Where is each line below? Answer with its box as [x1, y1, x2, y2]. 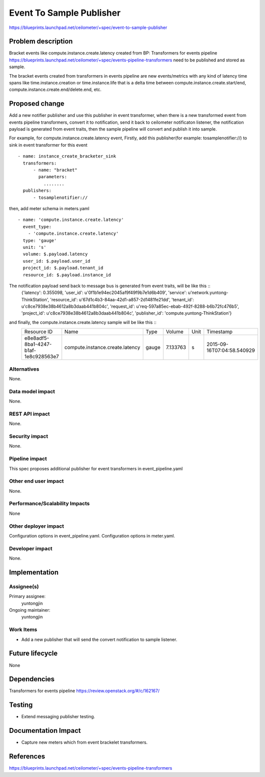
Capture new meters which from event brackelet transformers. [21, 739, 148, 746]
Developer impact [9, 545, 53, 552]
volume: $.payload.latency [23, 251, 88, 257]
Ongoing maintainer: [9, 607, 51, 613]
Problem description [9, 37, 73, 46]
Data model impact [9, 388, 55, 395]
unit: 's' [23, 244, 47, 250]
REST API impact [9, 410, 50, 417]
